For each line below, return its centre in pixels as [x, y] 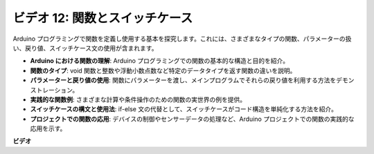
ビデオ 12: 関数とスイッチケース [103, 18]
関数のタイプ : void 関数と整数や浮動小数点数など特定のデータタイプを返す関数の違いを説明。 [163, 70]
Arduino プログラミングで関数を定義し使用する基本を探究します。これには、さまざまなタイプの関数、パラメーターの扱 [182, 39]
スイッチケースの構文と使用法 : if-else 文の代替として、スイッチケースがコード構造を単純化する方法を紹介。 [184, 109]
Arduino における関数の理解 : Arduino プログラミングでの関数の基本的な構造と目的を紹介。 [160, 61]
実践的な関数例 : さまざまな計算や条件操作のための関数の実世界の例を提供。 [138, 99]
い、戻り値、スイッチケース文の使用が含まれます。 [85, 48]
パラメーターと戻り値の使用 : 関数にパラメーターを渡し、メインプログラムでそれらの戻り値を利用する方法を [183, 80]
